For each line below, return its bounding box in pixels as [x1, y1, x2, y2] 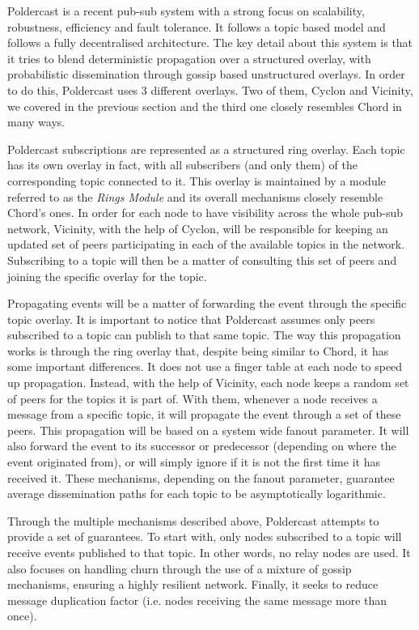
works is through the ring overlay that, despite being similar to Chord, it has [7, 342, 389, 359]
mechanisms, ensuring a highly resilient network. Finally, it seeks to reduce [7, 576, 379, 593]
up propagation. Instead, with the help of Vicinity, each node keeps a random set [7, 374, 409, 391]
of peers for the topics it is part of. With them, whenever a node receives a [7, 389, 378, 407]
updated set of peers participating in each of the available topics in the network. [7, 236, 405, 253]
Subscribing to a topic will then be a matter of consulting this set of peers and [7, 251, 397, 268]
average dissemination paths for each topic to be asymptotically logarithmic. [7, 485, 386, 502]
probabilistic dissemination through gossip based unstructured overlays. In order [7, 66, 405, 83]
